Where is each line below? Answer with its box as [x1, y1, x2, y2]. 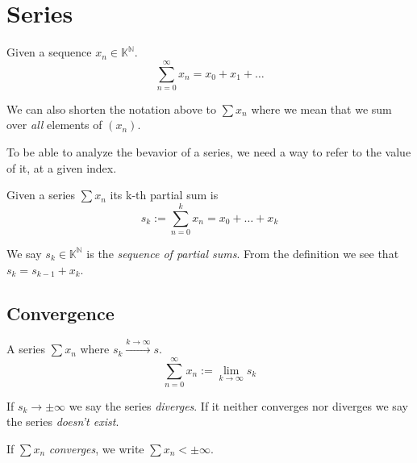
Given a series [6, 186, 76, 203]
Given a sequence [6, 44, 92, 60]
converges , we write [48, 440, 144, 457]
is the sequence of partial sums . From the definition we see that [86, 244, 399, 261]
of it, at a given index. [6, 159, 117, 176]
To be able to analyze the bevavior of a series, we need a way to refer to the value [6, 144, 411, 161]
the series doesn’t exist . [6, 413, 119, 430]
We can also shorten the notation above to [6, 100, 216, 117]
